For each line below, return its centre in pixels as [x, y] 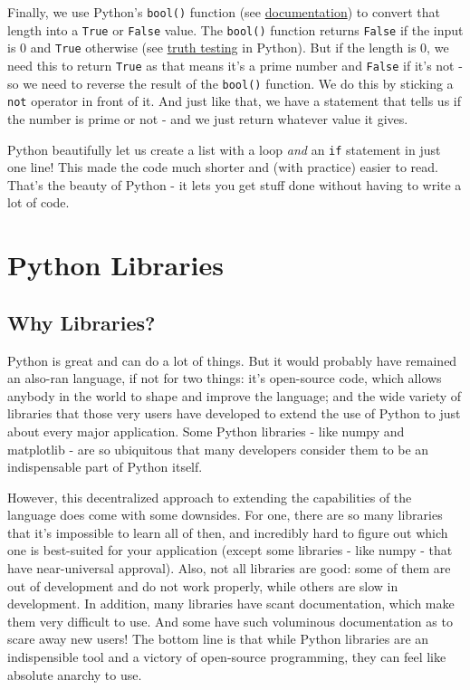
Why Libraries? [82, 322]
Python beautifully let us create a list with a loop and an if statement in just [224, 149]
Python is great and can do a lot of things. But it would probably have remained [232, 360]
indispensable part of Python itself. [105, 467]
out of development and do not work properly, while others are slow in [203, 585]
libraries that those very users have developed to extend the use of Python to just [234, 413]
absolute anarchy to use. [75, 674]
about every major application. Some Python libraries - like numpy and [206, 431]
